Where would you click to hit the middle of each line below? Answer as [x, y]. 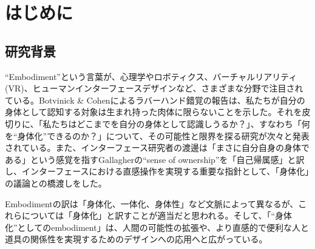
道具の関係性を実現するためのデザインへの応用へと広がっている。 [136, 239]
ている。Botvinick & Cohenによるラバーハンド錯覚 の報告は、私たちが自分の [155, 100]
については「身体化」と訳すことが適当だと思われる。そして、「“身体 [157, 215]
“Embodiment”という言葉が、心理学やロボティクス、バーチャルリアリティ [151, 76]
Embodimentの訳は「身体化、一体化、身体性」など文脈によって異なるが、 [152, 203]
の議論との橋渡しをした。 [56, 183]
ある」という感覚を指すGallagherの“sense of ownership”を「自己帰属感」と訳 [155, 159]
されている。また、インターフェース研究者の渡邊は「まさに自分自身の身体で [157, 148]
